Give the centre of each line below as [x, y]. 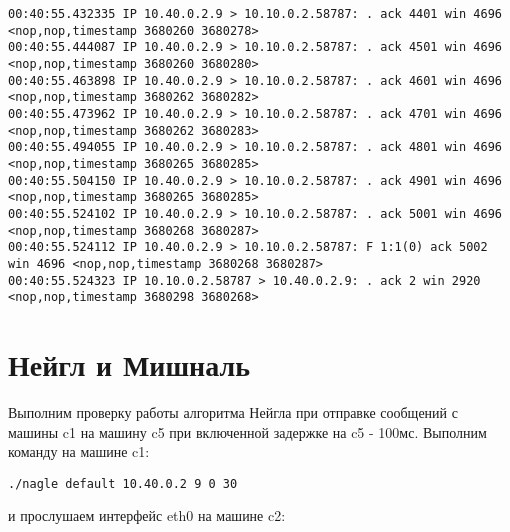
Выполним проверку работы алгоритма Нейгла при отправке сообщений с [233, 411]
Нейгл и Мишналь [129, 364]
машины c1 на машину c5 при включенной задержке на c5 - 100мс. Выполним [247, 431]
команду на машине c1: [79, 451]
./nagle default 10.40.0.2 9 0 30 [123, 483]
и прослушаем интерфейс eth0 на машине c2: [147, 515]
